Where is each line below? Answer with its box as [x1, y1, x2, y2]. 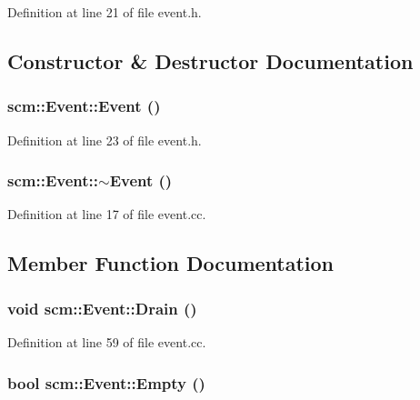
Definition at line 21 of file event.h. [7, 3, 202, 21]
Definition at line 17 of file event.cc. [7, 205, 206, 224]
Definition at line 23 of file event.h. [7, 130, 202, 149]
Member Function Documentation [7, 249, 335, 277]
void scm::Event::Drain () [7, 296, 197, 319]
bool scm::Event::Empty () [7, 371, 205, 394]
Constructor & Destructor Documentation [7, 46, 414, 75]
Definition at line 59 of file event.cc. [7, 333, 206, 351]
